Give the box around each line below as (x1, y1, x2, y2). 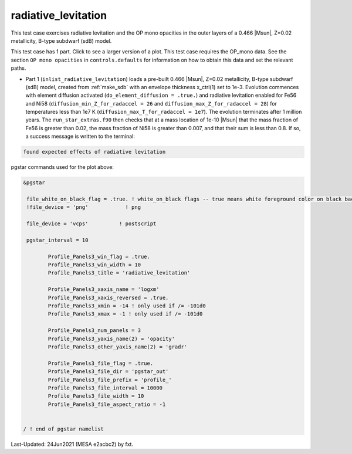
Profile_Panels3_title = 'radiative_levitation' (48, 270, 191, 276)
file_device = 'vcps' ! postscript (26, 221, 157, 227)
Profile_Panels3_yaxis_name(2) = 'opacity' (48, 335, 175, 342)
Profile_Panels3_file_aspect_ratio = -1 (48, 401, 166, 408)
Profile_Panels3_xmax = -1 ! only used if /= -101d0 (48, 311, 203, 317)
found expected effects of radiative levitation (23, 148, 166, 155)
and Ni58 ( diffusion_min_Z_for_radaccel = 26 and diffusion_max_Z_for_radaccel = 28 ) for (25, 100, 277, 107)
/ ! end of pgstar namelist (23, 425, 104, 432)
